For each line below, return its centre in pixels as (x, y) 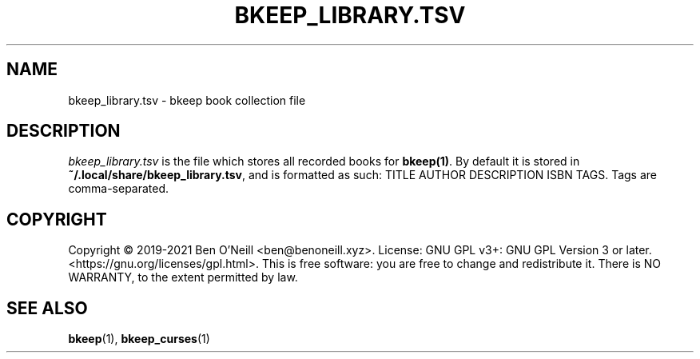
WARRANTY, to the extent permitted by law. (183, 277)
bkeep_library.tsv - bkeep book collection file (187, 100)
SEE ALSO (47, 308)
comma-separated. (119, 189)
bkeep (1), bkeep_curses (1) (139, 339)
